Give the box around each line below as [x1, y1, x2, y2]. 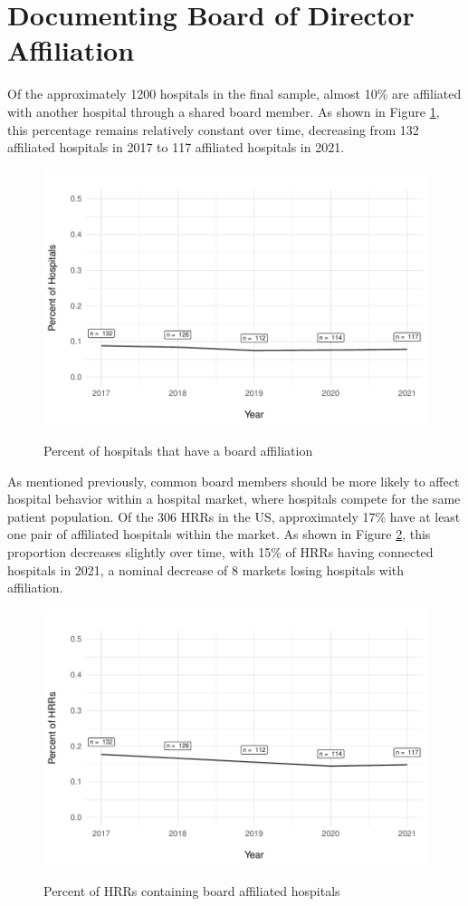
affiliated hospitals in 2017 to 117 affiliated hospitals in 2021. [7, 138, 345, 157]
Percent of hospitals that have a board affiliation [43, 440, 313, 459]
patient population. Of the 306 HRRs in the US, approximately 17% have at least [7, 506, 461, 525]
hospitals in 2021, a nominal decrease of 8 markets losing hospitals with [7, 560, 405, 579]
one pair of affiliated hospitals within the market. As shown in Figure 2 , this [7, 525, 431, 544]
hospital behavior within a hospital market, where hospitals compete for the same [7, 489, 461, 508]
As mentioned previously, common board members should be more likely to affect [7, 471, 460, 490]
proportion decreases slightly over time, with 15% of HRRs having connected [7, 542, 434, 561]
